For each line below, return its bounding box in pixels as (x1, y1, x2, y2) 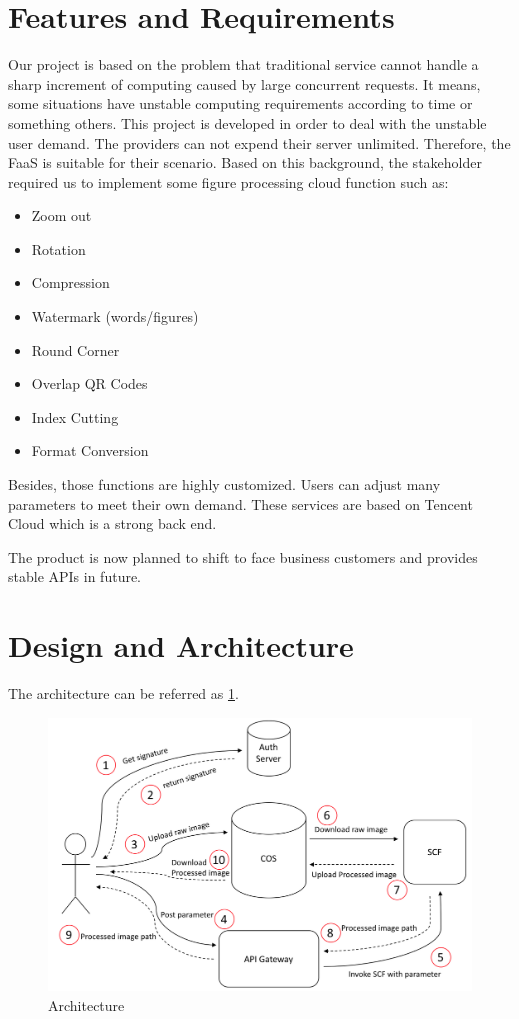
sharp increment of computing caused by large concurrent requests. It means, (8, 73, 481, 94)
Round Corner (31, 339, 120, 360)
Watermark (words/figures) (31, 306, 199, 327)
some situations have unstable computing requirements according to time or (8, 93, 473, 114)
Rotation (31, 238, 86, 259)
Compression (31, 272, 110, 293)
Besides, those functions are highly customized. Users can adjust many (8, 474, 441, 495)
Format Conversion (31, 440, 149, 461)
